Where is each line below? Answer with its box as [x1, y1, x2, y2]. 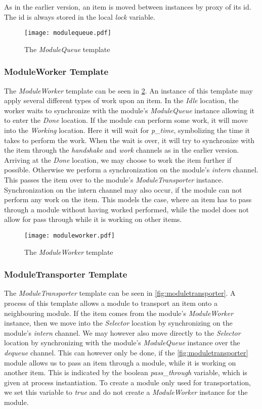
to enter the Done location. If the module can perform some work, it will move [4, 115, 248, 125]
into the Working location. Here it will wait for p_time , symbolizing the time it [4, 125, 250, 135]
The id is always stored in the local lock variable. [4, 11, 155, 22]
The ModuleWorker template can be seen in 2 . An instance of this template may [4, 85, 253, 96]
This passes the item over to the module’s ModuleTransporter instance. [4, 174, 224, 185]
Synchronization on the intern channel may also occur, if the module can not [4, 184, 242, 195]
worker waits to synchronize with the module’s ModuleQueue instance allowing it [4, 105, 254, 115]
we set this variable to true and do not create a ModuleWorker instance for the [4, 387, 248, 397]
